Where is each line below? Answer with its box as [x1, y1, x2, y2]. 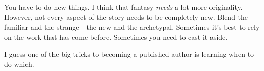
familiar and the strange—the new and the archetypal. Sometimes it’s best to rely [4, 21, 260, 32]
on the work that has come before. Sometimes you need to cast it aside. [4, 31, 228, 42]
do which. [4, 58, 34, 69]
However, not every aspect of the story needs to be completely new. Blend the [4, 11, 248, 22]
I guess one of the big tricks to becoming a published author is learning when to [4, 49, 254, 59]
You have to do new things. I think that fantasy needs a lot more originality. [4, 2, 243, 12]
